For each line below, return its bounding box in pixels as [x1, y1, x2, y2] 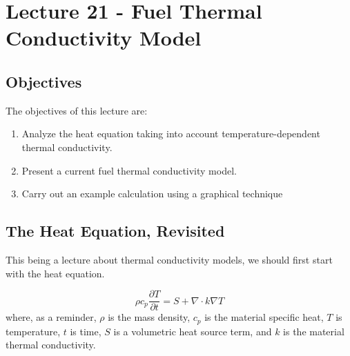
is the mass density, [108, 310, 191, 324]
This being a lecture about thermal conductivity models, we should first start [6, 252, 333, 266]
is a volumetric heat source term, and [113, 324, 272, 338]
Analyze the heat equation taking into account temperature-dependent [21, 126, 320, 141]
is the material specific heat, [204, 310, 324, 324]
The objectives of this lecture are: [6, 103, 148, 117]
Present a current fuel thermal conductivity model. [21, 163, 237, 177]
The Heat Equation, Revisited [6, 220, 225, 241]
